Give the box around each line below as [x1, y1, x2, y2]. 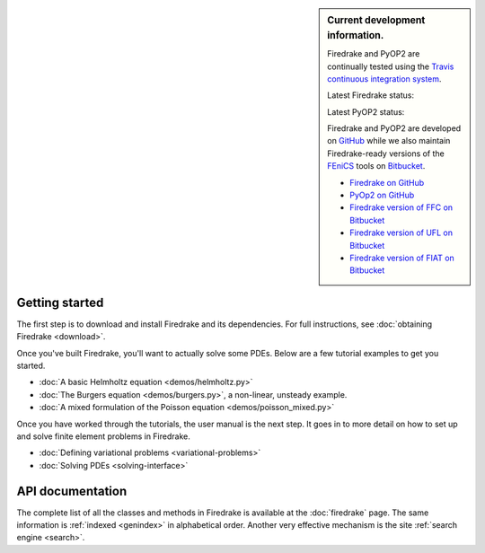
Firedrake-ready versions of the [327, 148, 445, 159]
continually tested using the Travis [327, 61, 454, 72]
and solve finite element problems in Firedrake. [16, 431, 190, 442]
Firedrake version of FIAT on [349, 252, 455, 263]
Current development [327, 14, 426, 26]
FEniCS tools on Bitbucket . [327, 161, 426, 171]
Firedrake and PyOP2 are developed [327, 123, 462, 134]
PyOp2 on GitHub [349, 189, 415, 201]
